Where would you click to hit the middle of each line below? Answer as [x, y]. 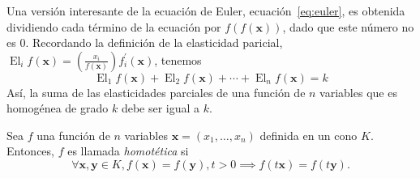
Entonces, [30, 151]
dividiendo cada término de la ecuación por [114, 26]
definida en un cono [309, 135]
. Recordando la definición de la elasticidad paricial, [154, 42]
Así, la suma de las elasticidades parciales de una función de [156, 92]
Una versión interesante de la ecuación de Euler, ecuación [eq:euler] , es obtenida [206, 10]
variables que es [358, 92]
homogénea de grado [58, 108]
